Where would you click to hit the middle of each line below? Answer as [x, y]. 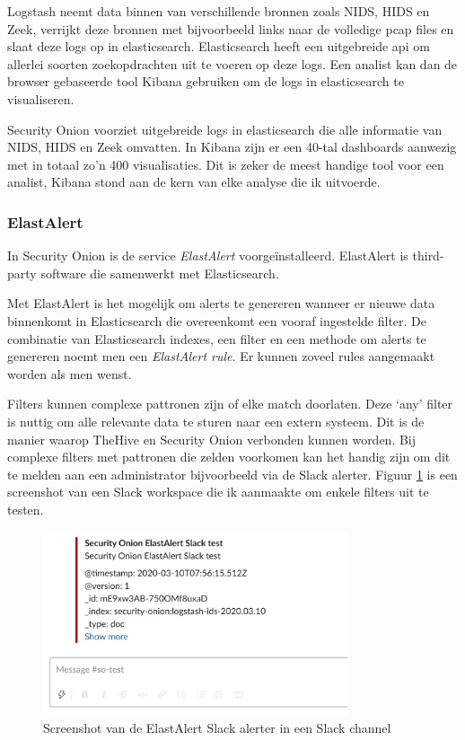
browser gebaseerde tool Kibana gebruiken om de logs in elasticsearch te [206, 81]
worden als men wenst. [70, 373]
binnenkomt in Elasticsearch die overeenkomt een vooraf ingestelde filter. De [217, 320]
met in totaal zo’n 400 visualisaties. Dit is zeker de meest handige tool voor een [226, 164]
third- [428, 255]
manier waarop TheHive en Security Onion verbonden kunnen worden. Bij [212, 439]
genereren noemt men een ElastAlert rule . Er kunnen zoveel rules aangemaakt [221, 356]
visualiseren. [41, 98]
